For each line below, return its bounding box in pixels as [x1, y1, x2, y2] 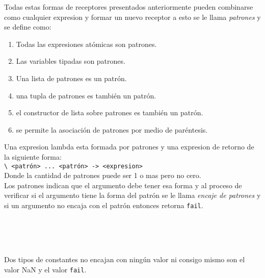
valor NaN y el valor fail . [4, 264, 87, 274]
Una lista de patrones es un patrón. [16, 72, 127, 83]
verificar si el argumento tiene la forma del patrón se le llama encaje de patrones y [4, 190, 261, 200]
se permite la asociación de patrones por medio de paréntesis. [16, 124, 208, 135]
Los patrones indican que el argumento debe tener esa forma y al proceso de [4, 180, 242, 190]
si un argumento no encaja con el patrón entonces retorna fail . [4, 199, 203, 210]
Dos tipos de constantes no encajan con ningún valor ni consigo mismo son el [4, 254, 245, 265]
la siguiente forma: [4, 151, 62, 162]
